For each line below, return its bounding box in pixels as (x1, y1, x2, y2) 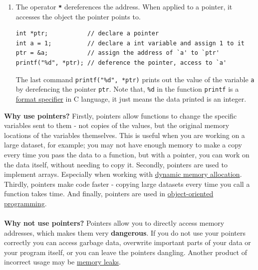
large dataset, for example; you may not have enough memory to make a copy (4, 139, 242, 150)
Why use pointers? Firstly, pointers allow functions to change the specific (4, 110, 237, 121)
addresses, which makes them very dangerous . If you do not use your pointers (4, 227, 246, 238)
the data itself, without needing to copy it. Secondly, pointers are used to (4, 159, 228, 169)
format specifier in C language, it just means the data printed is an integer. (15, 93, 247, 104)
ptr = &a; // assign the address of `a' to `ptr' (15, 49, 220, 57)
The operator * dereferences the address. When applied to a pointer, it (15, 1, 233, 11)
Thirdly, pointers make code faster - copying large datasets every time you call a (4, 178, 250, 189)
